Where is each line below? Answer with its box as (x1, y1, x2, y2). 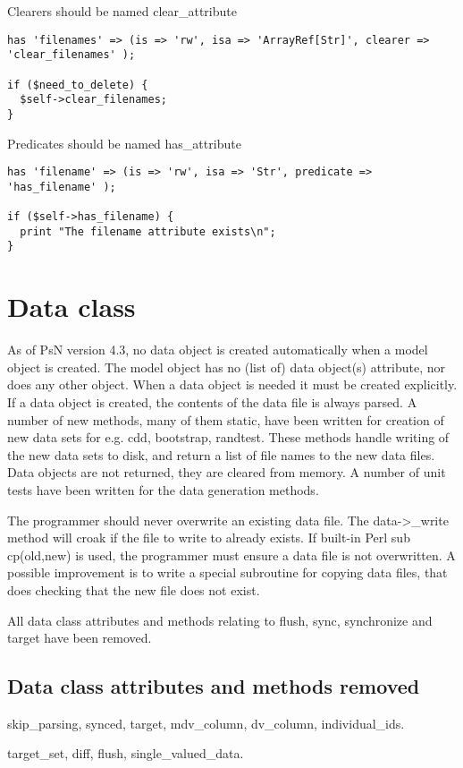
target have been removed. (7, 628, 152, 647)
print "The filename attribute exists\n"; (20, 225, 276, 238)
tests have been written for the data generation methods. (7, 480, 319, 499)
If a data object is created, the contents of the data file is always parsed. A (7, 392, 417, 411)
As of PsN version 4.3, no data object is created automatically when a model (7, 340, 428, 359)
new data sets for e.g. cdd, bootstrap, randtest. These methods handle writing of (7, 428, 450, 447)
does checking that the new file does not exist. (7, 580, 260, 599)
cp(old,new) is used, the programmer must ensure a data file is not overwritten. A (7, 545, 456, 564)
